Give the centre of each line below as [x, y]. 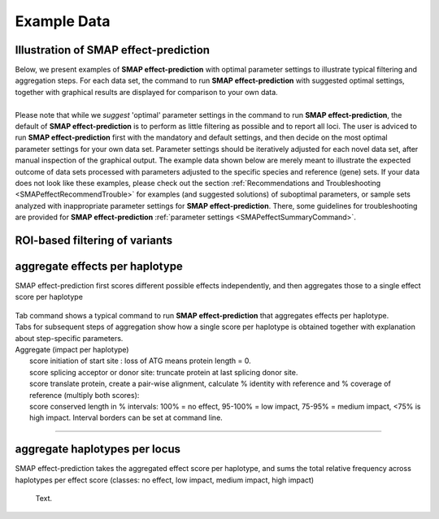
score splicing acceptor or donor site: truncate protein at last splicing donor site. [164, 372]
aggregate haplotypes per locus [98, 450]
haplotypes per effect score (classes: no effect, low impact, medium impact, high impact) [165, 480]
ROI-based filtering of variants [94, 240]
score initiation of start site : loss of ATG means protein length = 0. [140, 361]
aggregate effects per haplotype [99, 266]
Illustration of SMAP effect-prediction [113, 50]
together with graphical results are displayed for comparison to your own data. [146, 92]
